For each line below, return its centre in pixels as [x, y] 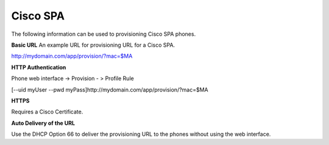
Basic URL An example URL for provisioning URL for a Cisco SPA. [93, 45]
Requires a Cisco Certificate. [47, 112]
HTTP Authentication [39, 67]
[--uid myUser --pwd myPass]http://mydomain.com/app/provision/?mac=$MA [110, 89]
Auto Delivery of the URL [43, 123]
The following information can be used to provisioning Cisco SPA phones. [104, 34]
